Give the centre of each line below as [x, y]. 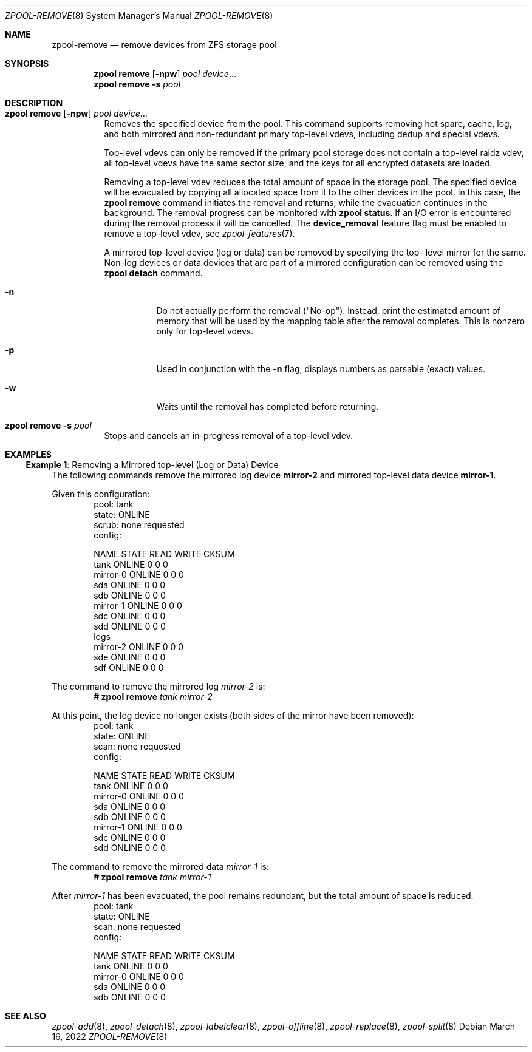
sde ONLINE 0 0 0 [130, 657]
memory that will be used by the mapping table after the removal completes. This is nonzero [341, 321]
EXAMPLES [28, 454]
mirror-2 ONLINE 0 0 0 [139, 647]
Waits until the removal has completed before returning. [268, 406]
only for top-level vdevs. [205, 331]
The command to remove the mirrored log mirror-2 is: [159, 686]
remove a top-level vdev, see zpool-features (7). [199, 233]
